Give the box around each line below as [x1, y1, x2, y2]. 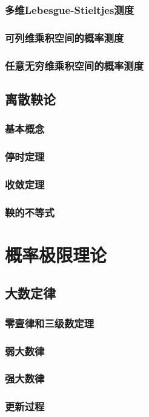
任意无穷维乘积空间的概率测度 [5, 58, 144, 73]
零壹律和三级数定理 [5, 315, 94, 330]
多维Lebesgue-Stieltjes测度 [5, 2, 134, 17]
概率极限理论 [5, 242, 107, 267]
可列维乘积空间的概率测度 [5, 30, 124, 45]
